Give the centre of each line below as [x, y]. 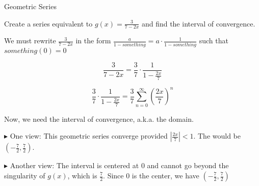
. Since [113, 175]
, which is [82, 175]
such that [214, 41]
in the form [93, 41]
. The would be [217, 136]
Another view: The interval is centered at [74, 165]
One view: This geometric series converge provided [89, 136]
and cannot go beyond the [188, 165]
